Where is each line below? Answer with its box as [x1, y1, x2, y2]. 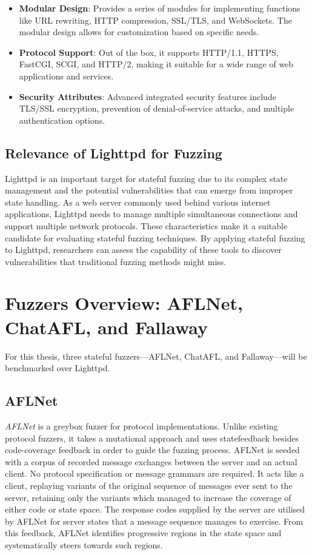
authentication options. [19, 113, 105, 126]
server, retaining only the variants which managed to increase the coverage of [5, 491, 291, 503]
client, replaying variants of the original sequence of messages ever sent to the [5, 479, 293, 491]
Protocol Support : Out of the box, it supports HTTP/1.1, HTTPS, [19, 45, 279, 58]
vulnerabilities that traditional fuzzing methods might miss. [5, 255, 227, 267]
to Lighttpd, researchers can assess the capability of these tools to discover [5, 243, 282, 256]
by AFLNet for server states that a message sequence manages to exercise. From [5, 514, 304, 527]
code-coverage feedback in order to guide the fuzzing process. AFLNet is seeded [5, 443, 300, 456]
